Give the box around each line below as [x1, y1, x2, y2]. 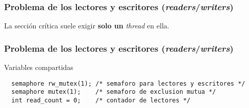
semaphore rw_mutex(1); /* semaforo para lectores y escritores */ [11, 80, 245, 87]
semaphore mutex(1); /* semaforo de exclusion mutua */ [11, 88, 216, 96]
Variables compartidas [4, 62, 73, 73]
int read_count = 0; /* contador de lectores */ [11, 96, 191, 104]
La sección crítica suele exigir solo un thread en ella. [4, 20, 169, 31]
